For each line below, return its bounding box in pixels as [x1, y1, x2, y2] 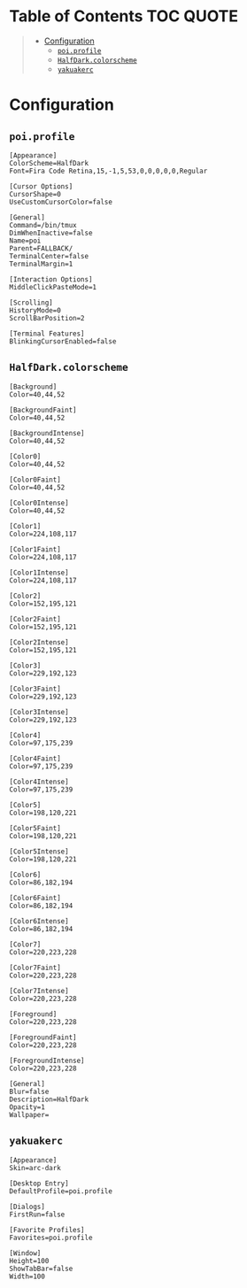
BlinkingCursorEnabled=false [9, 336, 117, 346]
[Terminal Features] [9, 329, 86, 338]
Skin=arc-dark [9, 1163, 62, 1172]
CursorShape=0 [9, 189, 62, 198]
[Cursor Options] [9, 181, 73, 191]
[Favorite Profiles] [9, 1225, 86, 1234]
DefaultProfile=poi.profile [9, 1186, 113, 1196]
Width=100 [9, 1272, 46, 1281]
